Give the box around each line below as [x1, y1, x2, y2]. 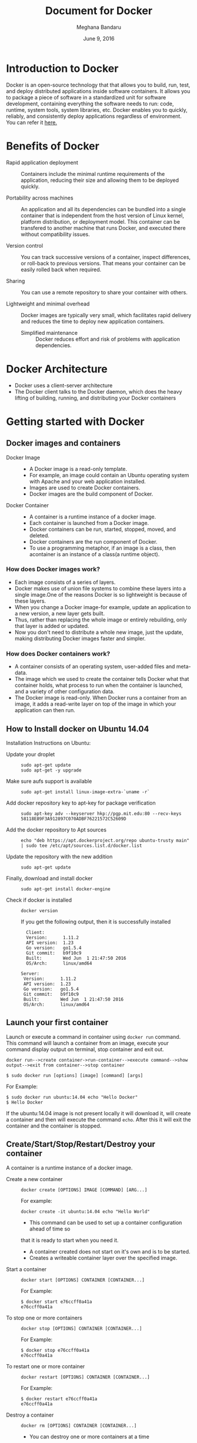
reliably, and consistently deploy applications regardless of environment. [6, 112, 182, 119]
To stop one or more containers [6, 1314, 82, 1321]
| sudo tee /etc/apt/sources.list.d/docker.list [21, 843, 142, 849]
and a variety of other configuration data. [14, 688, 115, 695]
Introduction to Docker [6, 62, 119, 75]
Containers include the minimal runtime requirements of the [21, 170, 165, 177]
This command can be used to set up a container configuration [29, 1219, 182, 1226]
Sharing [6, 277, 25, 284]
